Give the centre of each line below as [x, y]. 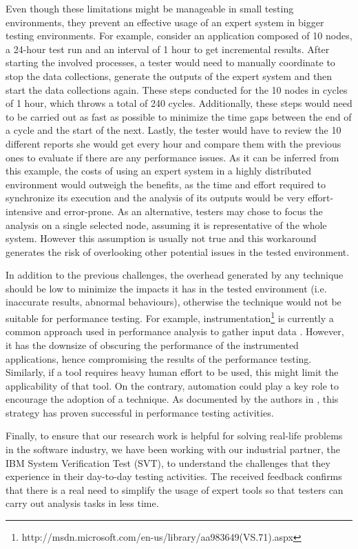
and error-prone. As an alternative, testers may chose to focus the [184, 211]
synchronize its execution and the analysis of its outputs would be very [155, 198]
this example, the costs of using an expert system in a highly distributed [158, 171]
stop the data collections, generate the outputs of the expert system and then [169, 76]
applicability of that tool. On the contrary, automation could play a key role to [172, 385]
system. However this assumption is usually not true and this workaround [161, 238]
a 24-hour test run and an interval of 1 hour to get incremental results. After [168, 49]
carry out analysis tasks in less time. [82, 503]
